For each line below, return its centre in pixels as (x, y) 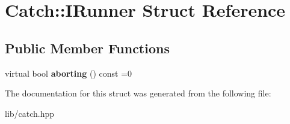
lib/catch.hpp (30, 113)
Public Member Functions (87, 48)
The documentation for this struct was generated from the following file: (138, 93)
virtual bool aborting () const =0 (69, 73)
